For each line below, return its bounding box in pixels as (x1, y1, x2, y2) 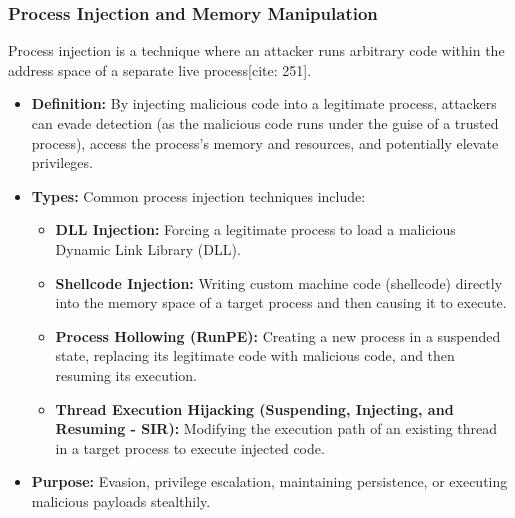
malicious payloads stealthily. (31, 490, 211, 511)
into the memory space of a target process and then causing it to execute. (55, 292, 507, 313)
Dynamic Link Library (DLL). (55, 238, 241, 259)
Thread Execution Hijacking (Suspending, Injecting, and (55, 398, 454, 419)
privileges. (31, 152, 93, 173)
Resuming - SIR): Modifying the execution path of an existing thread (55, 418, 498, 439)
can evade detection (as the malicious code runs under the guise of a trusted (31, 113, 499, 133)
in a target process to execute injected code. (55, 437, 325, 458)
